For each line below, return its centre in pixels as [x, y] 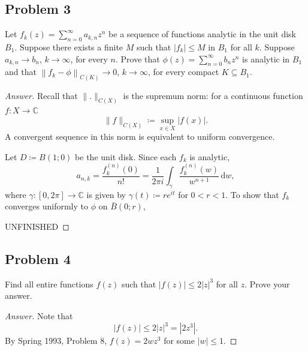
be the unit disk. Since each [126, 156]
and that [21, 72]
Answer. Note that [39, 316]
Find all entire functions [49, 283]
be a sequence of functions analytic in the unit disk [203, 34]
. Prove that [138, 58]
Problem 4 [38, 259]
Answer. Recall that [41, 95]
